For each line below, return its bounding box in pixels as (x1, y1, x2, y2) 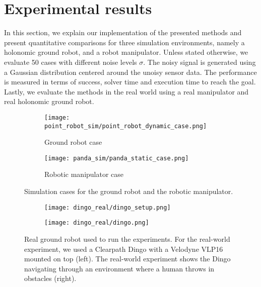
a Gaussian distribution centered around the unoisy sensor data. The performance (4, 66, 257, 77)
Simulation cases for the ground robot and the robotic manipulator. (24, 186, 233, 197)
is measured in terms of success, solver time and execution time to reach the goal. (4, 76, 256, 87)
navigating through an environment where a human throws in (24, 263, 215, 273)
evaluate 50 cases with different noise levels (4, 56, 137, 67)
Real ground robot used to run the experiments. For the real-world (24, 233, 230, 244)
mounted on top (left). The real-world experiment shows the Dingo (24, 253, 231, 264)
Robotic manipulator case (44, 169, 124, 179)
